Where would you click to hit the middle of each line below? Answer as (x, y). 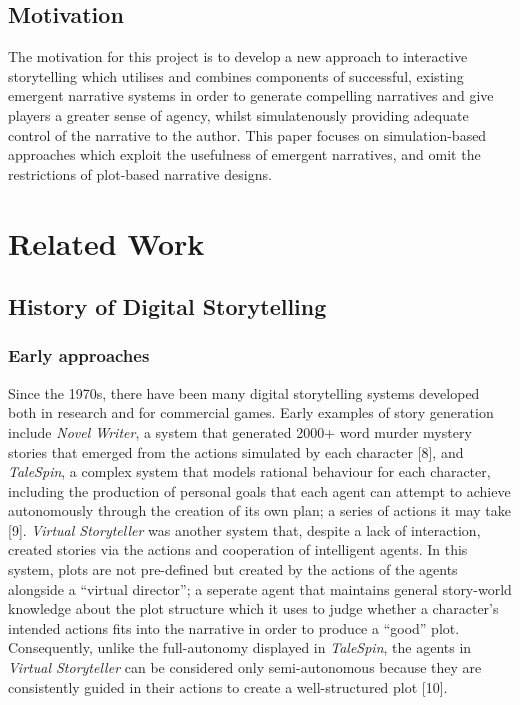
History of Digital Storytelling (167, 306)
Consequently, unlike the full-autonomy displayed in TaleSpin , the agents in (240, 647)
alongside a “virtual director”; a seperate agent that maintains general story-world (260, 588)
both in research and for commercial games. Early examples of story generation (251, 412)
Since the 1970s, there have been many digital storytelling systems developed (244, 392)
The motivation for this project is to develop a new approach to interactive (238, 56)
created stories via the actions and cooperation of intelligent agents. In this (238, 549)
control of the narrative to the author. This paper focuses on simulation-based (247, 134)
